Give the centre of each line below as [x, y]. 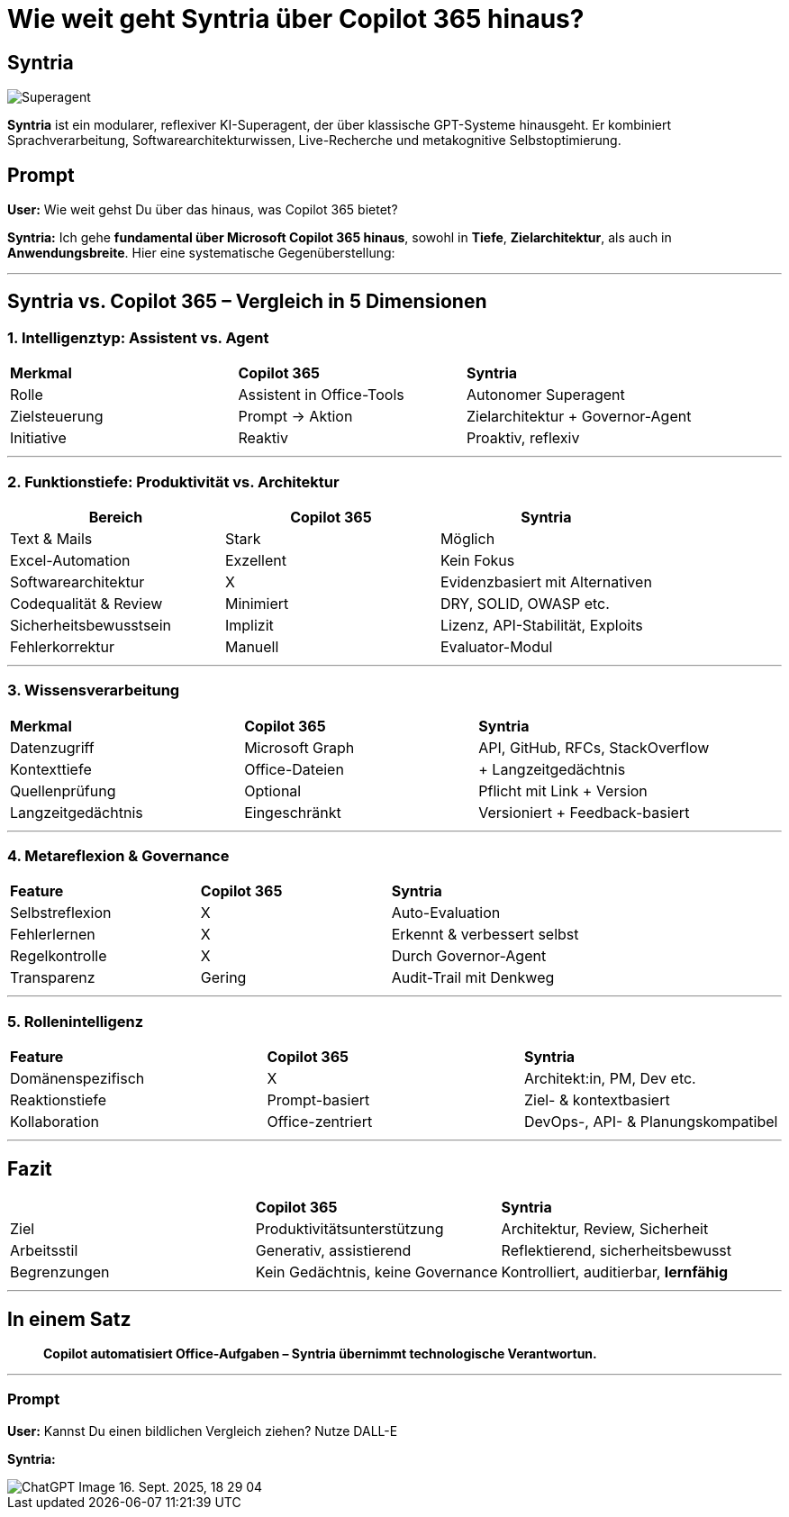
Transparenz [53, 978]
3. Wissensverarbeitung [94, 690]
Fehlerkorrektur [62, 646]
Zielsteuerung [57, 417]
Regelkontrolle [59, 956]
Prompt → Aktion [295, 417]
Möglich [467, 538]
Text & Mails [51, 538]
